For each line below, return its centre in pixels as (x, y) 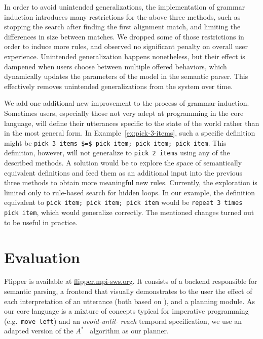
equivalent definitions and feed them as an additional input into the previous (123, 172)
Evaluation (42, 257)
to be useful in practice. (41, 222)
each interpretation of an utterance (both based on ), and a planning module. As (129, 301)
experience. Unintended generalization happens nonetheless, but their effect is (125, 56)
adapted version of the (39, 331)
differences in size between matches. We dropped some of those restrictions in (124, 36)
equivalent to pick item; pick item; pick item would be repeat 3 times (123, 202)
